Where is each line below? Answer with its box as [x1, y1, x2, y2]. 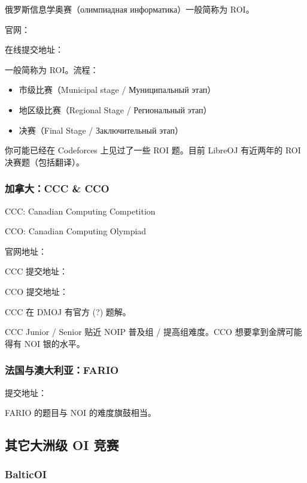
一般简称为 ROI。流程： [5, 63, 99, 76]
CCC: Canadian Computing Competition [5, 204, 156, 217]
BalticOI [5, 467, 47, 482]
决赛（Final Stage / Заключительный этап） [19, 123, 183, 136]
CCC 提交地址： [5, 265, 68, 277]
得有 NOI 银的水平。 [5, 337, 85, 349]
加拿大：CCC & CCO [5, 181, 110, 196]
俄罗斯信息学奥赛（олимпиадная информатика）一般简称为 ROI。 [5, 3, 254, 15]
